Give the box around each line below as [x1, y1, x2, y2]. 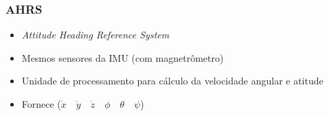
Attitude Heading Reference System [21, 27, 170, 42]
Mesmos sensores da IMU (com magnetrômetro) [21, 50, 224, 65]
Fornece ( [21, 97, 61, 111]
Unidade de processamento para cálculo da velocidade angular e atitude [21, 73, 324, 88]
